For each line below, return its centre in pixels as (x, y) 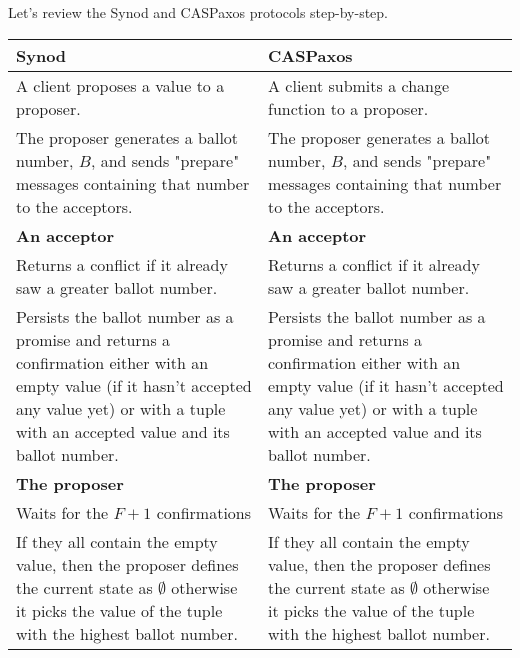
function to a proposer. (348, 108)
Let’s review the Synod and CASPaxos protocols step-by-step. (198, 12)
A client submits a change (359, 85)
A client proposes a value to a (120, 85)
